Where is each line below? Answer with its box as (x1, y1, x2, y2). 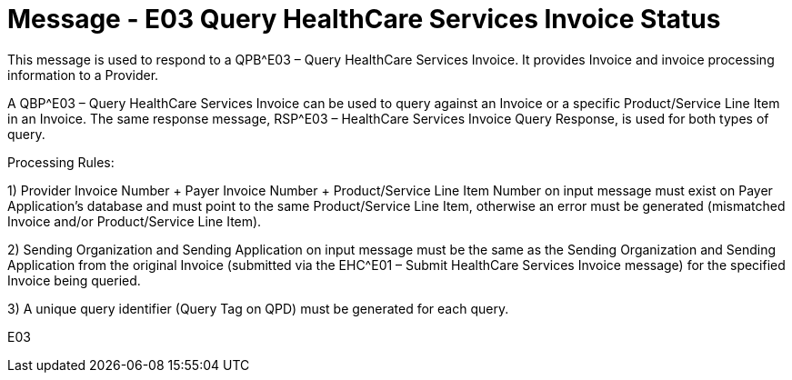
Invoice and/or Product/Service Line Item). (7, 213, 262, 229)
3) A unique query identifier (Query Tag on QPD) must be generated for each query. (7, 300, 509, 316)
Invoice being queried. (7, 272, 141, 288)
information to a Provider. (7, 66, 159, 83)
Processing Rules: (7, 154, 115, 170)
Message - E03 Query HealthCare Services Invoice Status (7, 4, 721, 35)
